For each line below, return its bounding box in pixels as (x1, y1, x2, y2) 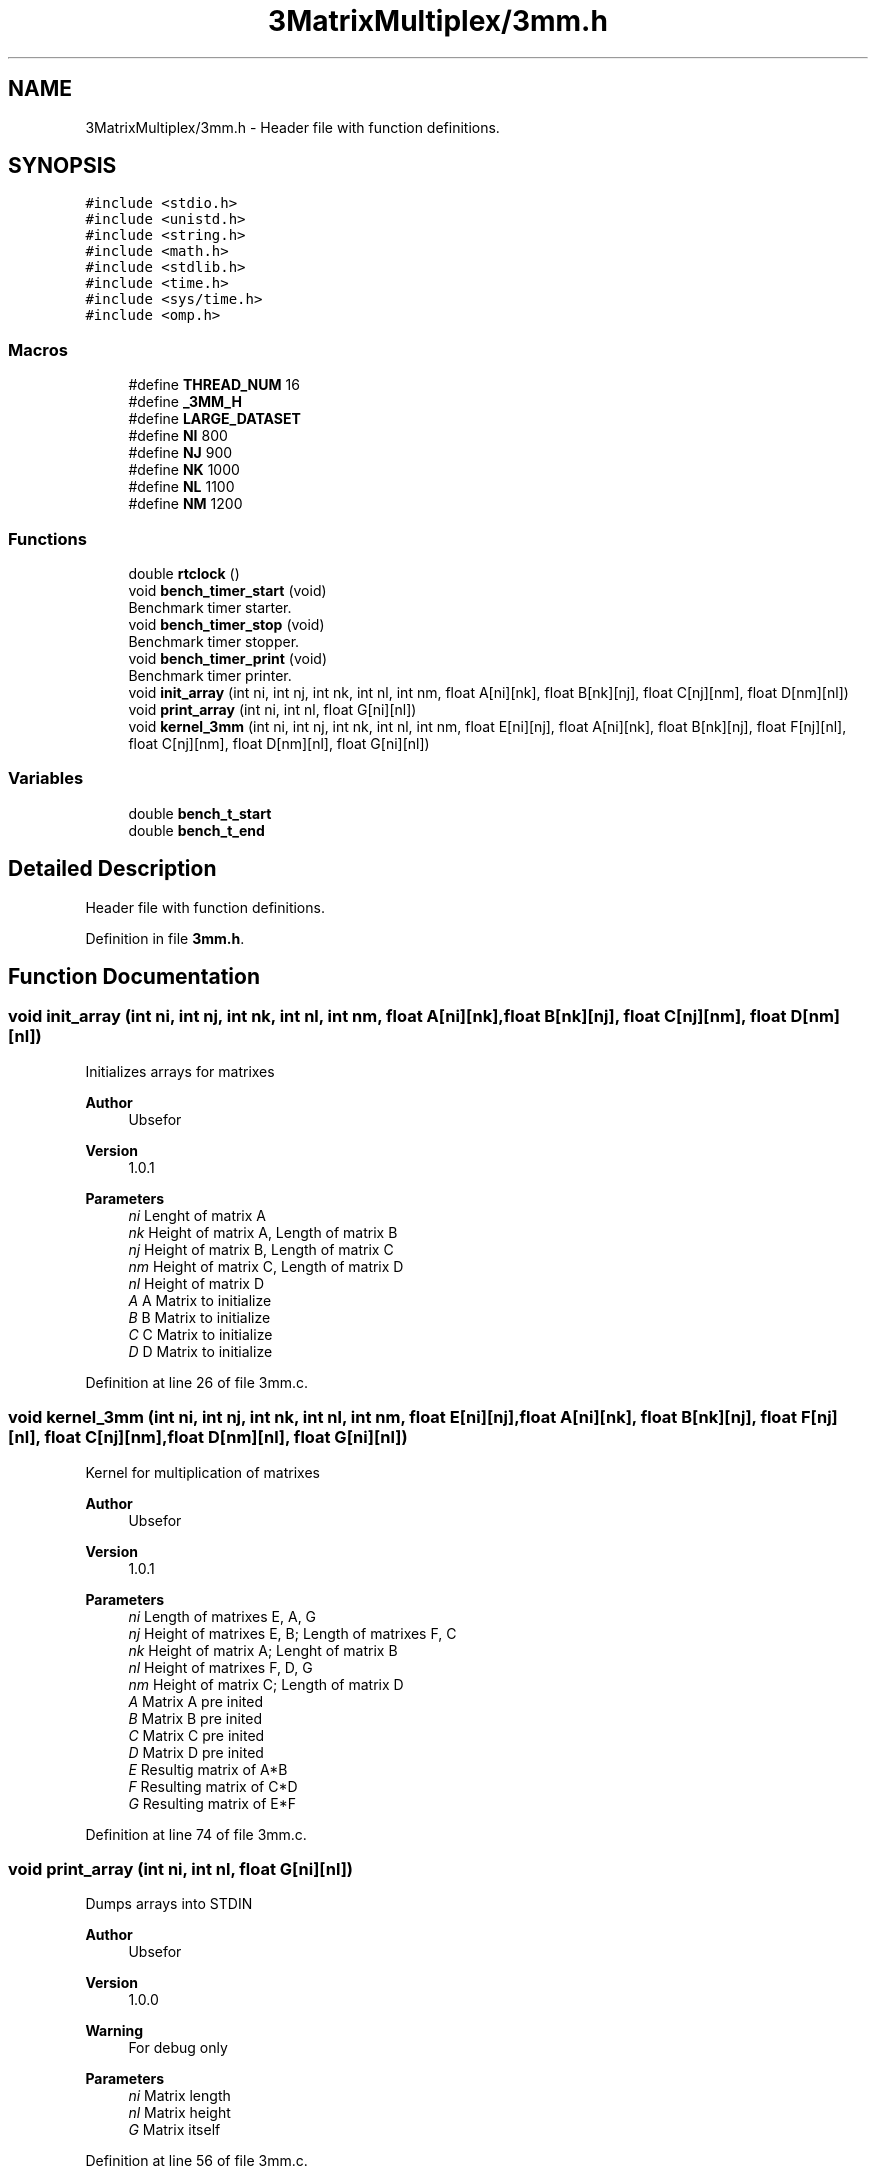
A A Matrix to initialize (128, 1291, 272, 1309)
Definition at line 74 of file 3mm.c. (85, 1825, 307, 1843)
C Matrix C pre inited (128, 1726, 265, 1744)
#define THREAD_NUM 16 (128, 376, 300, 394)
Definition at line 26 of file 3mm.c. (85, 1373, 308, 1391)
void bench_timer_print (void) (128, 649, 327, 667)
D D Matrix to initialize (128, 1342, 273, 1360)
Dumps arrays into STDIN (85, 1895, 253, 1913)
